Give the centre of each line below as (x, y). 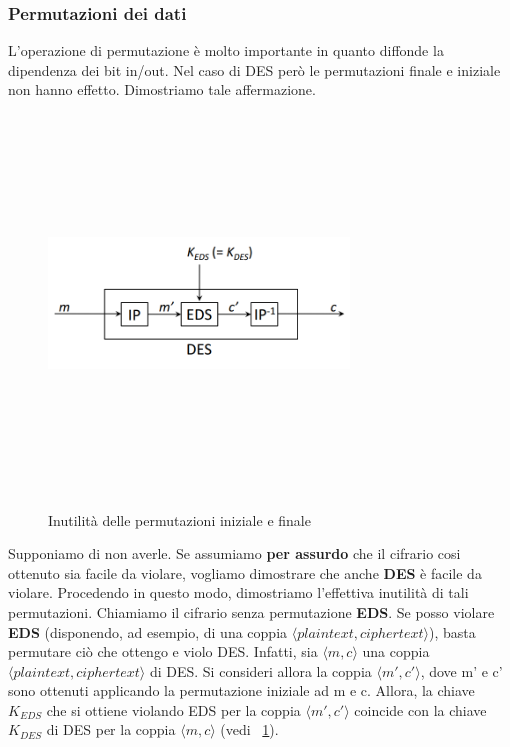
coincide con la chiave (420, 709)
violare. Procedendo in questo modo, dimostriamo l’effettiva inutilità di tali (238, 592)
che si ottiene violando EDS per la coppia (173, 709)
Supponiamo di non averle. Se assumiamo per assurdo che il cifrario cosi (234, 553)
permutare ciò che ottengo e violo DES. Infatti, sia (163, 651)
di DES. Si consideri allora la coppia (260, 670)
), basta (452, 631)
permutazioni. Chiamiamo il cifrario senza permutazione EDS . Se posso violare (251, 611)
